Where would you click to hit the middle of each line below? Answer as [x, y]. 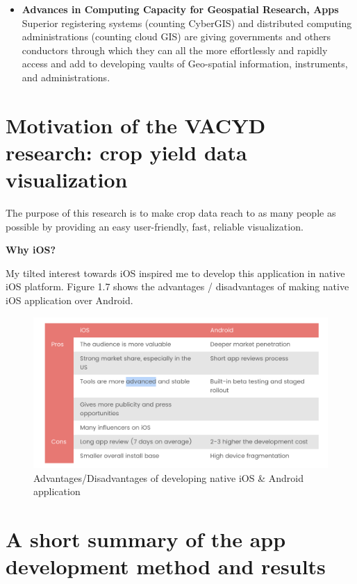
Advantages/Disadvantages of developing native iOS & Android [168, 477]
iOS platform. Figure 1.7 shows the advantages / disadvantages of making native [177, 286]
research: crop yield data [126, 152]
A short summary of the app [146, 539]
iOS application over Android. [69, 300]
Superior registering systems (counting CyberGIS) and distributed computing [187, 23]
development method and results [166, 566]
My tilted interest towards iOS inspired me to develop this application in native [175, 273]
